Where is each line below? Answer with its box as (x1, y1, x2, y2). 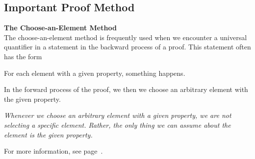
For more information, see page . (4, 146, 103, 156)
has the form (4, 51, 42, 61)
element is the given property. (4, 129, 93, 139)
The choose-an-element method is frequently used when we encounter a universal (4, 32, 247, 42)
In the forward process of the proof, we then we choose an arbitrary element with (4, 84, 248, 94)
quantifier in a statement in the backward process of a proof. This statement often (4, 42, 251, 52)
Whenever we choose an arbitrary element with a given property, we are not (4, 110, 231, 120)
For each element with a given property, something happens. (4, 68, 185, 78)
